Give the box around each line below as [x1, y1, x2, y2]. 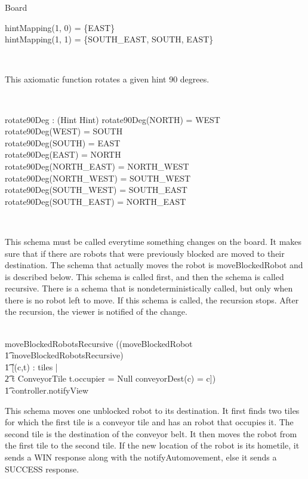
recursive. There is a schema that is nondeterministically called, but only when [5, 282, 293, 294]
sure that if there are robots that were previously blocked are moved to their [5, 247, 285, 259]
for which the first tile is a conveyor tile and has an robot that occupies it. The [5, 416, 294, 428]
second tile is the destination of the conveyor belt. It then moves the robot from [5, 427, 297, 440]
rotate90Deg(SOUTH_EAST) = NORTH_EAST [5, 195, 186, 207]
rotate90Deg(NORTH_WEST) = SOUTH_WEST [5, 171, 191, 184]
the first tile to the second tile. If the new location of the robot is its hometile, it [5, 439, 300, 452]
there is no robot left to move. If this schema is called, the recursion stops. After [5, 293, 299, 306]
